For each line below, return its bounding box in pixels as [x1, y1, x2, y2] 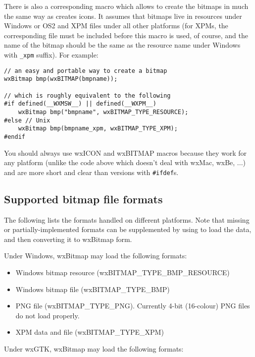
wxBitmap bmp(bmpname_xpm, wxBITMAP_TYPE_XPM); [18, 125, 178, 132]
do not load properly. [15, 310, 80, 320]
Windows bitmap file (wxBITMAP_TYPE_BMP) [15, 284, 170, 294]
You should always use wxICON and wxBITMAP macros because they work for [4, 147, 247, 158]
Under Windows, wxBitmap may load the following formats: [4, 250, 187, 261]
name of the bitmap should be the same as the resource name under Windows [4, 40, 241, 50]
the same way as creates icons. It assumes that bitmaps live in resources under [4, 10, 242, 21]
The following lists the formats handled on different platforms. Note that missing [4, 214, 250, 225]
